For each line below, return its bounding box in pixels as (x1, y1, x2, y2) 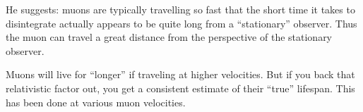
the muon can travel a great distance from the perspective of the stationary (6, 30, 333, 44)
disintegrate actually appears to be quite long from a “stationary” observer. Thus (6, 15, 357, 30)
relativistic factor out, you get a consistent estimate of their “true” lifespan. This (6, 80, 355, 95)
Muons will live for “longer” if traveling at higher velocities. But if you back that (6, 67, 355, 82)
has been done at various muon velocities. (6, 94, 186, 109)
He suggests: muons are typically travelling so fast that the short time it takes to (6, 2, 355, 16)
